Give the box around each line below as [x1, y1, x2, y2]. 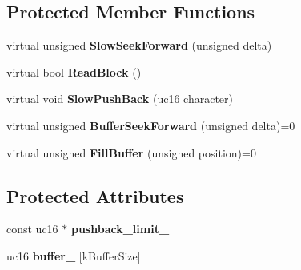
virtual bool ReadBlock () [6, 63, 142, 80]
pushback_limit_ [70, 220, 170, 237]
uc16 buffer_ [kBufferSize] [6, 247, 141, 264]
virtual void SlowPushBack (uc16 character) [6, 90, 233, 107]
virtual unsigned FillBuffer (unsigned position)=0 [6, 144, 256, 161]
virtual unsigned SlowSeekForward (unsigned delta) [6, 37, 272, 54]
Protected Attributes [6, 183, 184, 208]
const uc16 [6, 220, 58, 237]
